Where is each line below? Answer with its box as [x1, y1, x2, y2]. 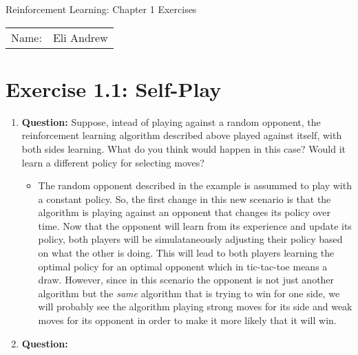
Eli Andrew [52, 29, 108, 45]
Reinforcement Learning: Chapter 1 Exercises [6, 2, 197, 16]
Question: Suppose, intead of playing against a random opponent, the [21, 114, 321, 129]
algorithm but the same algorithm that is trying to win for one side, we [38, 286, 340, 300]
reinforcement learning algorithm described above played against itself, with [21, 128, 342, 142]
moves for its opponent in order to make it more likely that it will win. [38, 313, 337, 327]
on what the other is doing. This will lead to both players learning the [38, 246, 335, 260]
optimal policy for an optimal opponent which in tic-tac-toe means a [38, 259, 328, 273]
